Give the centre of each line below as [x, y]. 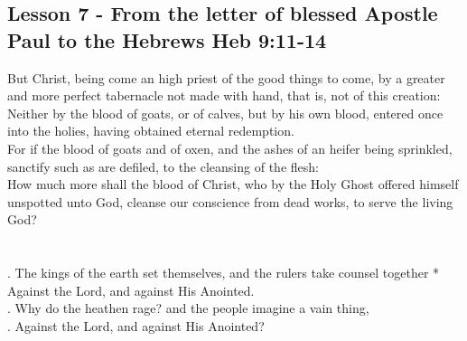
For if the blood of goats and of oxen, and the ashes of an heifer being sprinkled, [230, 148]
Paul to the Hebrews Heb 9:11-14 [167, 39]
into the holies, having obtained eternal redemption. [151, 131]
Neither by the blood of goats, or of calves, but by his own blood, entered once [225, 113]
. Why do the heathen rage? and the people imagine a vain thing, [188, 308]
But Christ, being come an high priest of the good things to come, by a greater [226, 77]
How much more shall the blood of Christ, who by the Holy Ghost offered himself [233, 184]
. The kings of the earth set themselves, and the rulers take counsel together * [224, 273]
